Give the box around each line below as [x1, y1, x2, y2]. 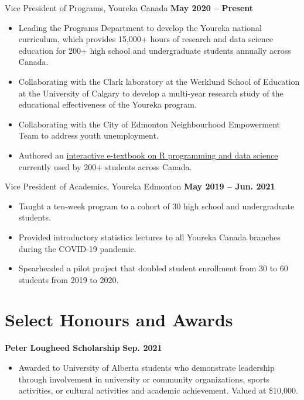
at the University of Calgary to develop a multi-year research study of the [18, 87, 283, 99]
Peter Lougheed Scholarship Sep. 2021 [5, 342, 162, 354]
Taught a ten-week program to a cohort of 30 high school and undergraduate [18, 199, 295, 212]
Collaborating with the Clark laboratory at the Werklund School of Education [18, 75, 300, 87]
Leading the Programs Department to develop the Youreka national [18, 21, 262, 33]
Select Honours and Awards [5, 308, 233, 332]
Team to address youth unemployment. [18, 129, 159, 142]
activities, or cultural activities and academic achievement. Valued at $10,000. [18, 384, 298, 396]
